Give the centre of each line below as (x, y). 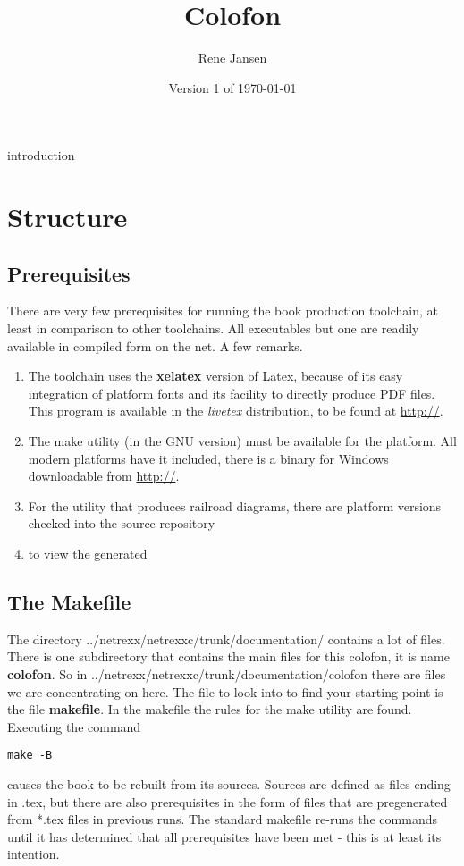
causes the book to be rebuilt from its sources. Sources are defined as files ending (229, 784)
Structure (67, 217)
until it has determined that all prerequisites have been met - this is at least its (224, 836)
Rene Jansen (232, 58)
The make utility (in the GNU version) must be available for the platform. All (242, 441)
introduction (41, 155)
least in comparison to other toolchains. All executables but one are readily (213, 328)
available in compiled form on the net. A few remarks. (155, 345)
